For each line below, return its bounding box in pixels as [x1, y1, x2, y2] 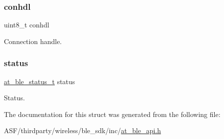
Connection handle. [4, 36, 62, 46]
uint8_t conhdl [4, 20, 49, 30]
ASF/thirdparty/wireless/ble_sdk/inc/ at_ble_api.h [4, 125, 161, 136]
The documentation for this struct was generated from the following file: [4, 109, 221, 119]
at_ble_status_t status [4, 76, 75, 86]
